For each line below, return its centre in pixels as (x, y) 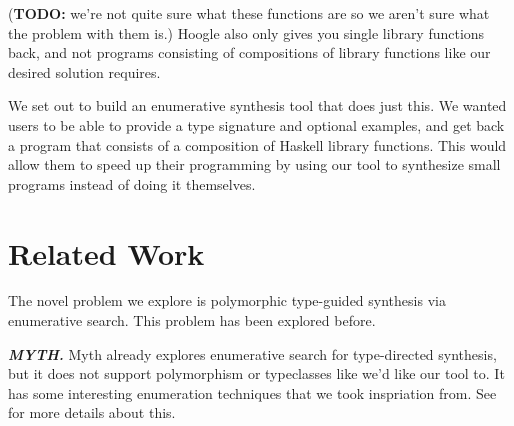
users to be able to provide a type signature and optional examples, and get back (256, 124)
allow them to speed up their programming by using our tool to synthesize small (254, 164)
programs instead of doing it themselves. (132, 183)
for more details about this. (92, 412)
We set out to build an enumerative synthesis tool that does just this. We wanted (257, 105)
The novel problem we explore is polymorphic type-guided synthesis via (227, 300)
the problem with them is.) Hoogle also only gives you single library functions (246, 32)
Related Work (106, 252)
